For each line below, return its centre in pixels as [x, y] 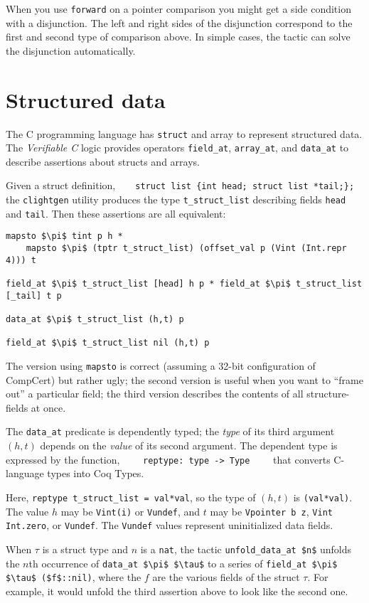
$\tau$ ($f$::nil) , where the [74, 577]
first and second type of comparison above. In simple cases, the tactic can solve [178, 37]
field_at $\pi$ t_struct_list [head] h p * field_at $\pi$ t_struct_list [184, 284]
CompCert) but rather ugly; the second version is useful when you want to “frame [184, 379]
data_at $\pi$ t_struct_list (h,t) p [95, 320]
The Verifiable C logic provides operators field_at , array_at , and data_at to [177, 148]
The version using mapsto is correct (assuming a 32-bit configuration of [161, 365]
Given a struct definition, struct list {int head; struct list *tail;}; [180, 185]
